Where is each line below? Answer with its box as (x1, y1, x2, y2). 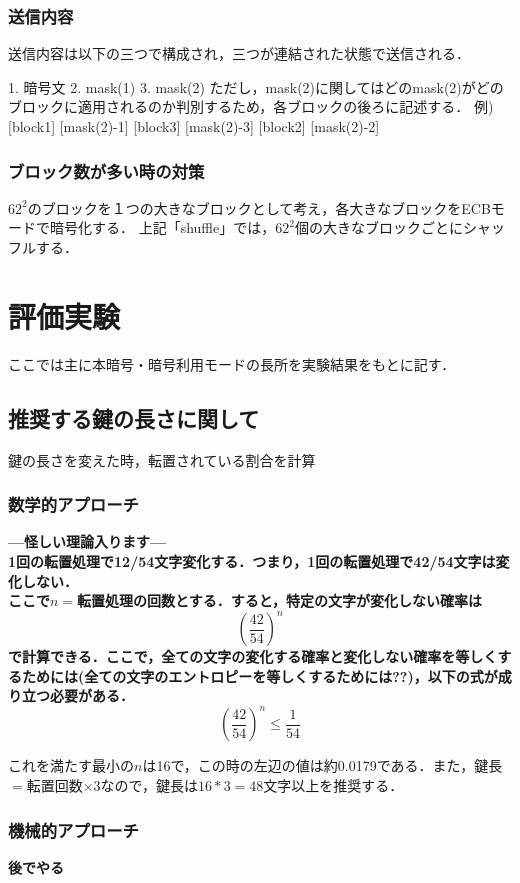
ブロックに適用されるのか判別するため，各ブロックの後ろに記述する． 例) (8, 96, 494, 117)
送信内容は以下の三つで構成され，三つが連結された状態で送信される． (8, 43, 470, 64)
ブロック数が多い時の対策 (8, 158, 205, 183)
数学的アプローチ (8, 492, 139, 517)
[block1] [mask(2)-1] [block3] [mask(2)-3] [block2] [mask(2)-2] (8, 116, 380, 136)
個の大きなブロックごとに (294, 217, 463, 238)
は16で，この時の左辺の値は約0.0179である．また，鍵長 (142, 755, 503, 776)
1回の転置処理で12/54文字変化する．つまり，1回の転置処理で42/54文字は (8, 550, 496, 571)
